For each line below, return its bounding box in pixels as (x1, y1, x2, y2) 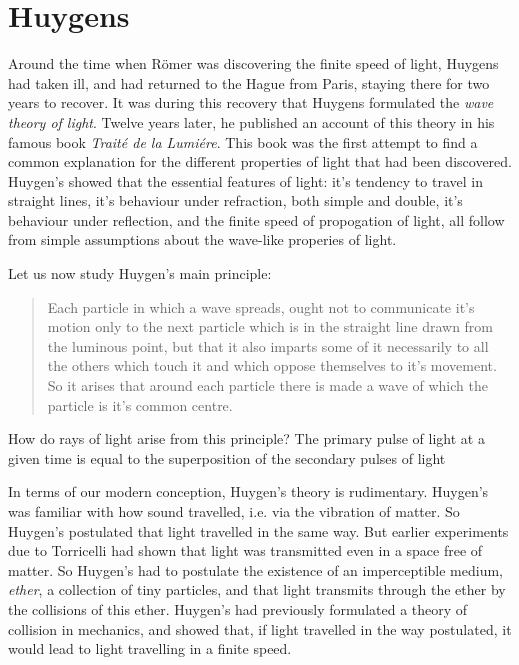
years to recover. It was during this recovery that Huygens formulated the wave (8, 92, 494, 113)
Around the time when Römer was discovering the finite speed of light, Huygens (8, 53, 499, 74)
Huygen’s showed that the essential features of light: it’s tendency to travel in (8, 170, 483, 191)
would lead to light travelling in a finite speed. (8, 638, 292, 659)
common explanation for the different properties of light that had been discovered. (8, 151, 512, 172)
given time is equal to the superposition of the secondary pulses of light (8, 447, 446, 468)
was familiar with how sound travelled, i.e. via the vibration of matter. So (8, 501, 460, 521)
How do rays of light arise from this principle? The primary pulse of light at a (8, 428, 485, 449)
